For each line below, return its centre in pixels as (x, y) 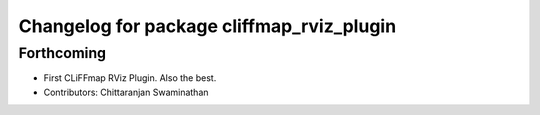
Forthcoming (62, 53)
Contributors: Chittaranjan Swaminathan (126, 92)
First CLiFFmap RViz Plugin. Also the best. (130, 78)
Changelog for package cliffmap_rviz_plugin (207, 26)
